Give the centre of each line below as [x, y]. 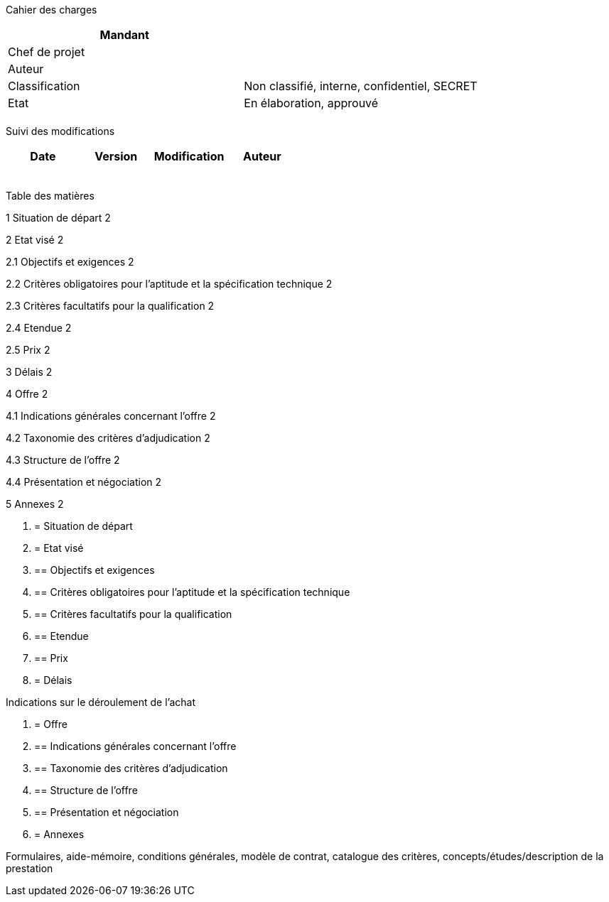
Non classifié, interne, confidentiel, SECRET [361, 86]
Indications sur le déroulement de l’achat [101, 702]
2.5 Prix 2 [28, 350]
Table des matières [50, 196]
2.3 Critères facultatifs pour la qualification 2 [110, 306]
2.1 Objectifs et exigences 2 [70, 262]
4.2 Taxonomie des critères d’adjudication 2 [108, 438]
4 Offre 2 [27, 394]
